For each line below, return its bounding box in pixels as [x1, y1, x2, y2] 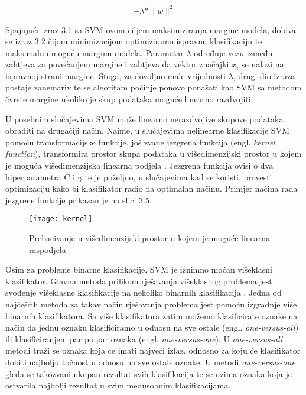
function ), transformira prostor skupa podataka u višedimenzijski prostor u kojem [5, 147, 302, 160]
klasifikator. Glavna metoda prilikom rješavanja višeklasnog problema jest [5, 274, 272, 287]
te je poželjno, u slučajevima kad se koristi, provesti [84, 170, 272, 183]
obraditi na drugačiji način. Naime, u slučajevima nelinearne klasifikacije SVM [5, 124, 289, 137]
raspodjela [29, 243, 66, 255]
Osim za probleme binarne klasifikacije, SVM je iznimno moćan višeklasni [5, 263, 272, 276]
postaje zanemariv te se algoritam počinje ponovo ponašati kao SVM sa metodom [5, 81, 302, 93]
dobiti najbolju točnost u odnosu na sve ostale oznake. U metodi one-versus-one [5, 356, 295, 368]
